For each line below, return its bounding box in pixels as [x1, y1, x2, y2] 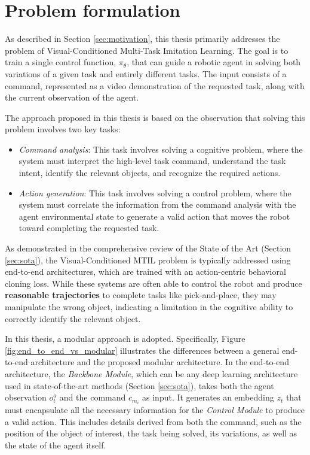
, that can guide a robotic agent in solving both [127, 56, 301, 68]
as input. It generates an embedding [142, 391, 274, 404]
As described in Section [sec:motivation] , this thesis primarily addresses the [5, 32, 280, 45]
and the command [59, 391, 126, 404]
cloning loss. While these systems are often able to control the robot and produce [5, 277, 302, 289]
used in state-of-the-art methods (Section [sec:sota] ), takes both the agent [5, 379, 274, 392]
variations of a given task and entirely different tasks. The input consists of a [5, 67, 287, 80]
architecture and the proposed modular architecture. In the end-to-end [30, 356, 289, 368]
